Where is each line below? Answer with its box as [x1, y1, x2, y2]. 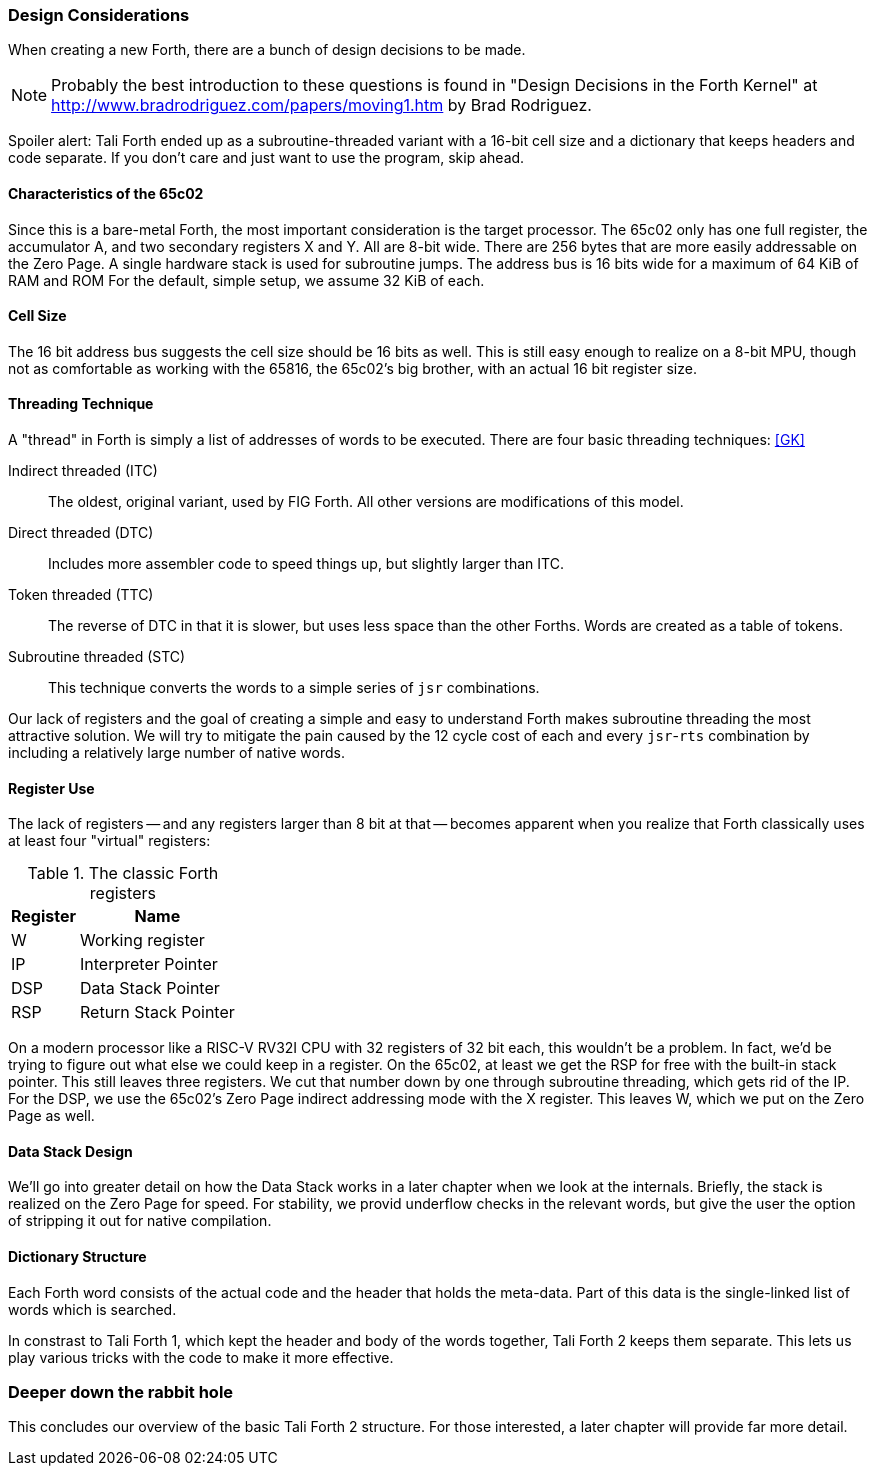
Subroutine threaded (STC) [8, 648, 186, 666]
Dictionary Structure [8, 1248, 147, 1266]
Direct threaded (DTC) [8, 524, 154, 542]
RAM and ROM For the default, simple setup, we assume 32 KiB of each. [8, 271, 485, 289]
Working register [80, 930, 205, 951]
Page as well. [8, 1107, 95, 1125]
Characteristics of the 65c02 [8, 184, 204, 202]
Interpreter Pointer [80, 954, 218, 975]
